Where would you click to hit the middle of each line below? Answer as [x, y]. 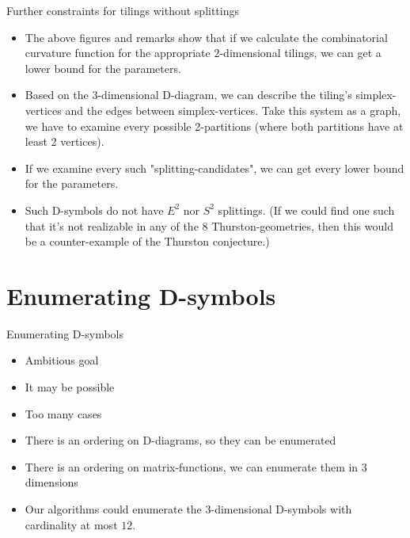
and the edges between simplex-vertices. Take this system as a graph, [233, 110]
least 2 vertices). [65, 141]
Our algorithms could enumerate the [113, 509]
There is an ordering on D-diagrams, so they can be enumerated [180, 440]
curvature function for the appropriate [118, 53]
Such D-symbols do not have [94, 210]
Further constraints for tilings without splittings [123, 10]
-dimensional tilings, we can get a [300, 53]
